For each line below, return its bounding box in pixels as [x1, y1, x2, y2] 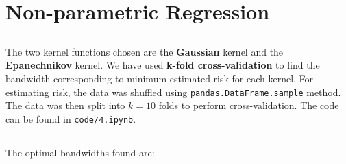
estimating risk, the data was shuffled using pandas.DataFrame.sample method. [5, 84, 341, 99]
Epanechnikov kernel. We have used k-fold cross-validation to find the [5, 58, 320, 72]
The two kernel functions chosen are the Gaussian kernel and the [5, 44, 284, 58]
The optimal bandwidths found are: [5, 145, 155, 159]
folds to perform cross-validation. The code [158, 98, 339, 113]
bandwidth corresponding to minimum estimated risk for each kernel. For [5, 71, 314, 85]
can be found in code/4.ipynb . [5, 111, 136, 126]
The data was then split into [5, 98, 125, 113]
